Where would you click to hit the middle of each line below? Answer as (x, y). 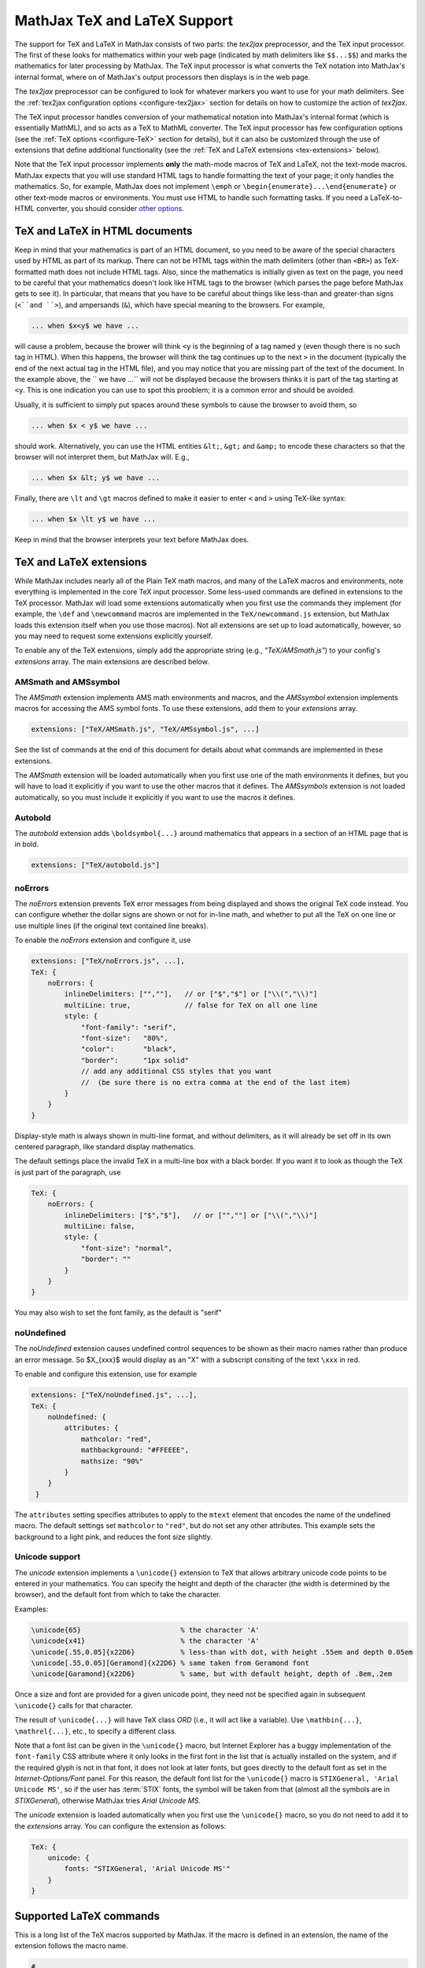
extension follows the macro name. (71, 1946)
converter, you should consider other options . (110, 209)
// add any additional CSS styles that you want (176, 1071)
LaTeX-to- (386, 198)
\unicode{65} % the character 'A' (145, 1630)
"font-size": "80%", (124, 1038)
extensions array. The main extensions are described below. (112, 661)
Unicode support (48, 1557)
